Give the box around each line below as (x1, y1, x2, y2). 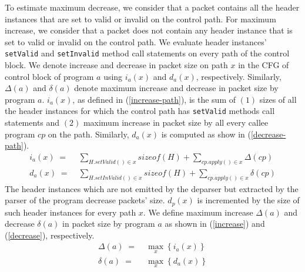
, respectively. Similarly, (196, 70, 281, 82)
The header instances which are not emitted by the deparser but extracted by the (5, 182, 299, 194)
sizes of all (259, 93, 297, 105)
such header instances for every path (5, 206, 136, 218)
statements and (5, 116, 60, 129)
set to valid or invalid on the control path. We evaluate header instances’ (5, 35, 267, 48)
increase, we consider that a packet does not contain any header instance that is (5, 24, 293, 36)
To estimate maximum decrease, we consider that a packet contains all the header (5, 1, 300, 13)
